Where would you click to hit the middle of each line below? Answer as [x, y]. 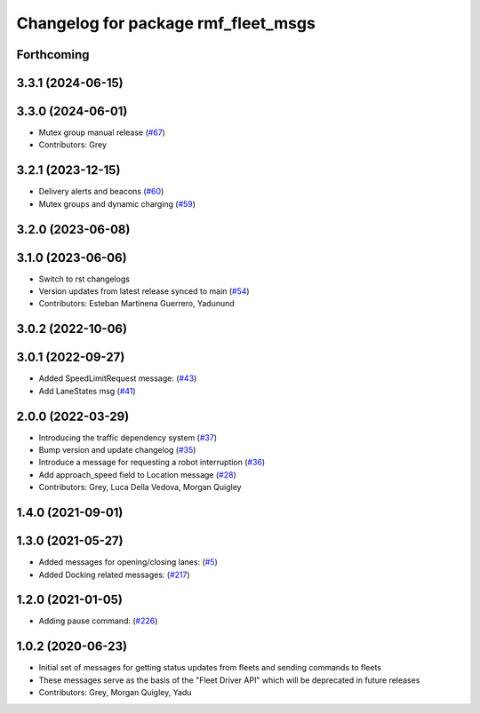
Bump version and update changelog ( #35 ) [117, 450]
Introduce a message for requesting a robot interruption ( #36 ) [152, 463]
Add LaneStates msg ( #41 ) [88, 391]
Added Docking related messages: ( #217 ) [114, 574]
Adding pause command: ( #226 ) [98, 621]
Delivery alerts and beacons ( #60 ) [101, 192]
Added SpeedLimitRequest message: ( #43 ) [118, 378]
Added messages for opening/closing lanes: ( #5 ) [128, 562]
